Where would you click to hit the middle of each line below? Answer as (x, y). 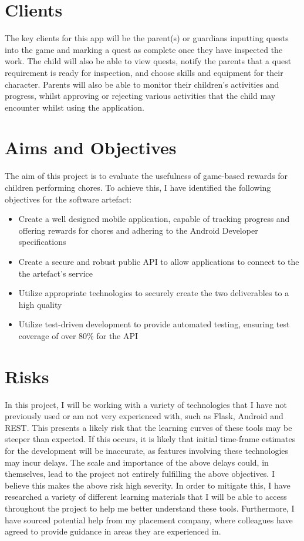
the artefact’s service (56, 273)
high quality (40, 304)
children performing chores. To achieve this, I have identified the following (138, 187)
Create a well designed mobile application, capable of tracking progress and (154, 219)
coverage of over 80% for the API (78, 335)
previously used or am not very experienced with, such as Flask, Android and (144, 416)
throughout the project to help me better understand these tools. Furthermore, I (150, 508)
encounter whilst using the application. (75, 107)
